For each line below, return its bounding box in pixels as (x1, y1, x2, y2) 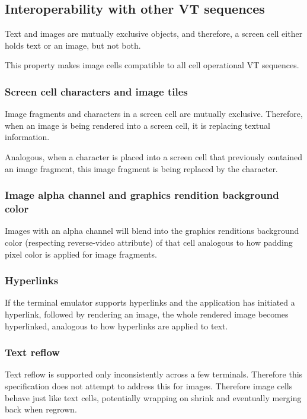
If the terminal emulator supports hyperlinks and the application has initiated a (5, 296, 295, 309)
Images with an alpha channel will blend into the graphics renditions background (5, 224, 299, 237)
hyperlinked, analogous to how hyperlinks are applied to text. (5, 319, 228, 332)
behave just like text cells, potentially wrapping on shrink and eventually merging (5, 391, 302, 404)
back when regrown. (5, 403, 77, 415)
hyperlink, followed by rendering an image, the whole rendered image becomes (5, 307, 289, 320)
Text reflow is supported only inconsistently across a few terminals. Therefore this (5, 368, 303, 380)
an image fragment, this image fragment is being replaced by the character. (5, 162, 278, 174)
